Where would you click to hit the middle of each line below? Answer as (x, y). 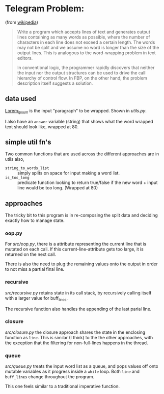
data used (21, 99)
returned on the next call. (31, 254)
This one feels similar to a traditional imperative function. (63, 386)
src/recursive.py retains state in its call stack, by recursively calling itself (78, 293)
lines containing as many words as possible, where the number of (83, 37)
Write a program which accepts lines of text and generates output (84, 32)
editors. (25, 58)
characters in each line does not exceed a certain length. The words (86, 42)
